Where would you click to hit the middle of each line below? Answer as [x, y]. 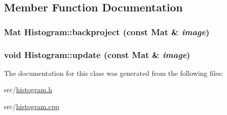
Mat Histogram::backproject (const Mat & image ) [107, 31]
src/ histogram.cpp [32, 106]
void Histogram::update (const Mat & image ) [97, 54]
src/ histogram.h [28, 89]
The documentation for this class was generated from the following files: [114, 73]
